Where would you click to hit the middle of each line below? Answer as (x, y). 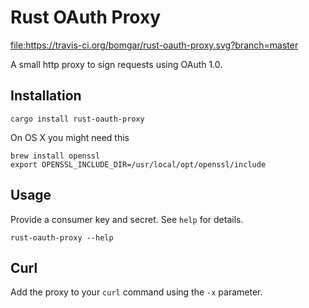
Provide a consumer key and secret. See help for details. (127, 219)
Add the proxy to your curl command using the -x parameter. (136, 292)
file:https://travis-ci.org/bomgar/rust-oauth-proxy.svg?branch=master (154, 45)
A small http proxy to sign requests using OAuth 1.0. (116, 64)
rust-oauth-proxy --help (62, 237)
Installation (46, 96)
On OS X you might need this (70, 137)
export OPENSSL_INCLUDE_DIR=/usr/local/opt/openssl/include (138, 164)
